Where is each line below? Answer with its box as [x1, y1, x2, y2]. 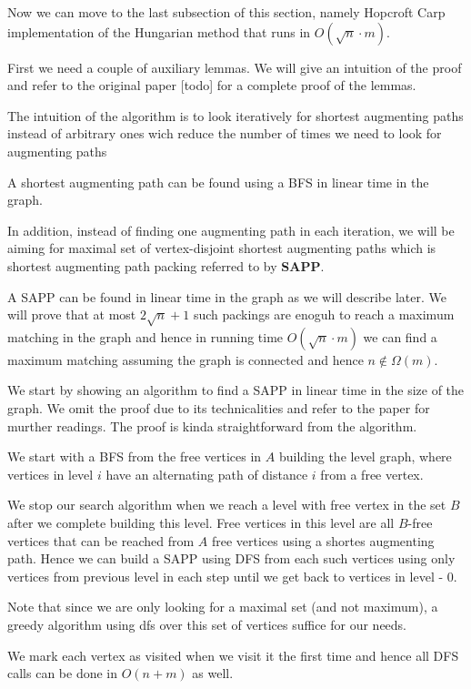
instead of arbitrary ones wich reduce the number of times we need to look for [7, 124, 442, 143]
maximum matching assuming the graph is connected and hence [7, 350, 364, 369]
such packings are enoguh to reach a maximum [193, 305, 455, 324]
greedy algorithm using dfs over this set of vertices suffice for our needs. [7, 615, 407, 634]
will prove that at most [7, 305, 136, 324]
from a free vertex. [320, 464, 424, 483]
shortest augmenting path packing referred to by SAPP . [7, 256, 325, 275]
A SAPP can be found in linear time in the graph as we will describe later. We [7, 287, 446, 306]
